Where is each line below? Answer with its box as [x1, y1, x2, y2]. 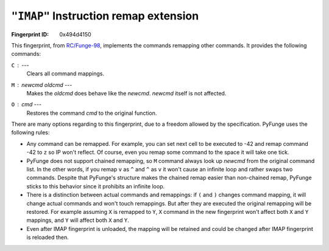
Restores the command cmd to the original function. [26, 109, 157, 117]
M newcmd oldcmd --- [11, 81, 73, 88]
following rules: [11, 129, 50, 136]
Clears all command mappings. [26, 70, 105, 77]
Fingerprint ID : [11, 30, 49, 38]
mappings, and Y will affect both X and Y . [26, 216, 129, 224]
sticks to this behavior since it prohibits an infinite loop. [26, 182, 165, 190]
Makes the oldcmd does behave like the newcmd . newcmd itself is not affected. [26, 89, 227, 97]
